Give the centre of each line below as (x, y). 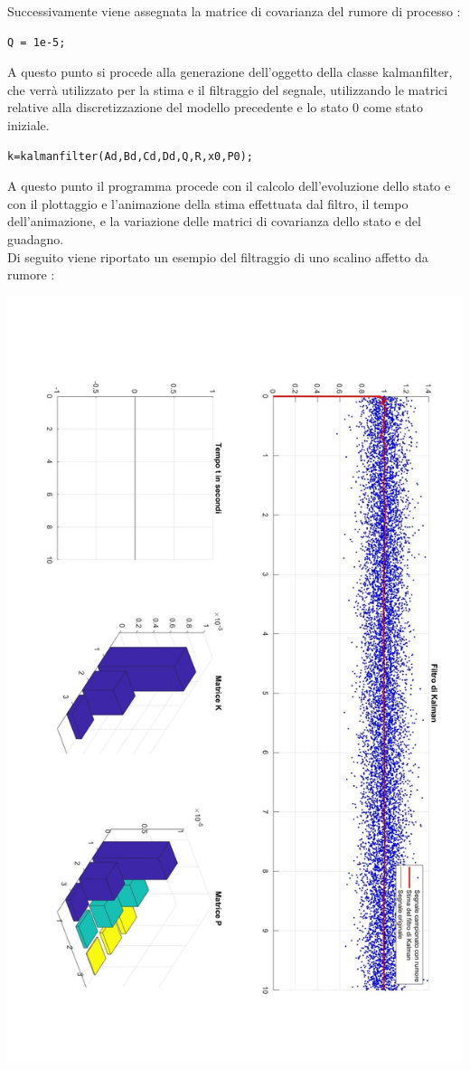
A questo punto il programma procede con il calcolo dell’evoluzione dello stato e (229, 186)
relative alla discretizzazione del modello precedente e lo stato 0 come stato (215, 107)
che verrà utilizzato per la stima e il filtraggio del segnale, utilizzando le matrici (228, 89)
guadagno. (36, 238)
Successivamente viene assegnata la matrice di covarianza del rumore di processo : (234, 11)
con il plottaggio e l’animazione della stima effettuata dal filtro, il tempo (208, 203)
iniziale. (28, 124)
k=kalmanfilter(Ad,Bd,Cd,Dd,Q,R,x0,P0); (131, 156)
